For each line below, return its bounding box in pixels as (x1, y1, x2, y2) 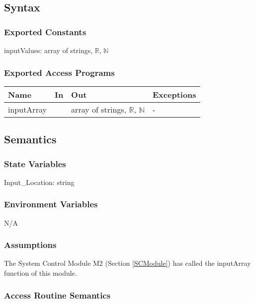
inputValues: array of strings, (4, 45, 93, 55)
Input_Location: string (4, 177, 75, 187)
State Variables (4, 157, 66, 170)
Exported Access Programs (4, 66, 115, 78)
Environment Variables (4, 198, 98, 210)
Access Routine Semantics (4, 289, 111, 301)
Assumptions (4, 239, 57, 251)
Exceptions (153, 88, 196, 100)
